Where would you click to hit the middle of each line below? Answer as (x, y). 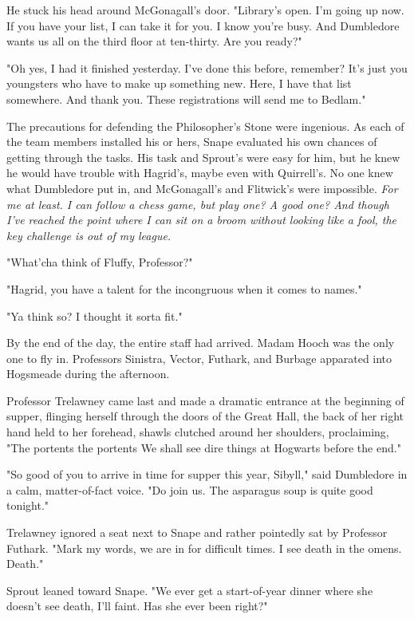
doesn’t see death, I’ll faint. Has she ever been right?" (137, 606)
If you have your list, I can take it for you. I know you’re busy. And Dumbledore (203, 25)
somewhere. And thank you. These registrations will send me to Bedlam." (186, 99)
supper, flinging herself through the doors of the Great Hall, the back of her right (205, 416)
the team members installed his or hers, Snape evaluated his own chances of (192, 142)
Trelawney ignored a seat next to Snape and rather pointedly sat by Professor (197, 532)
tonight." (28, 505)
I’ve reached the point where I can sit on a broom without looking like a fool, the (202, 220)
